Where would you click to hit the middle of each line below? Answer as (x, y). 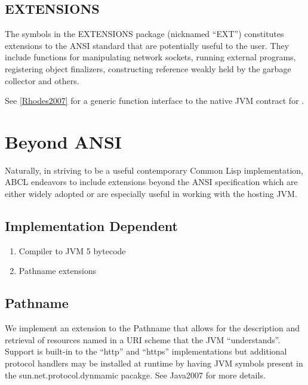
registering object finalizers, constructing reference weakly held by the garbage (148, 68)
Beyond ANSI (64, 141)
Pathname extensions (58, 271)
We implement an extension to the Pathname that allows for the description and (153, 328)
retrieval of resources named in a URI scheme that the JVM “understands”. (143, 339)
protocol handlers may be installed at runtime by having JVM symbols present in (154, 363)
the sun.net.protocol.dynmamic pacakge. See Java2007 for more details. (135, 375)
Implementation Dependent (91, 226)
